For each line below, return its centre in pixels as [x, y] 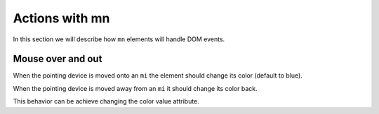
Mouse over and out [58, 59]
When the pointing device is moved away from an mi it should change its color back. [135, 88]
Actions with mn [61, 18]
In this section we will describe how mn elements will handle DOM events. [119, 39]
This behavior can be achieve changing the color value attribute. [106, 101]
